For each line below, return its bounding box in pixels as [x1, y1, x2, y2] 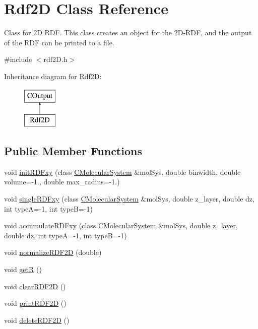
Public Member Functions [4, 143, 142, 159]
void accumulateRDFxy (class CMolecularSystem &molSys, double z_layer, [4, 220, 238, 231]
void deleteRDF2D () [4, 314, 70, 325]
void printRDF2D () [4, 298, 67, 308]
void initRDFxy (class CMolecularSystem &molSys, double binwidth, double [4, 166, 241, 177]
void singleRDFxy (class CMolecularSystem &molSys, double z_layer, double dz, [4, 193, 254, 204]
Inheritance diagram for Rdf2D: [4, 71, 102, 81]
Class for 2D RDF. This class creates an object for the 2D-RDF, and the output [4, 27, 252, 38]
